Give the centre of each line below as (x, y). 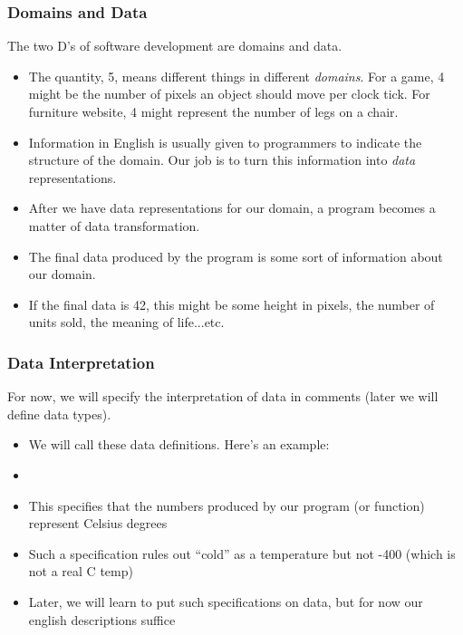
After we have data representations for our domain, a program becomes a (232, 208)
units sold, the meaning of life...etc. (126, 322)
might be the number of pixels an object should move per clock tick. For (229, 94)
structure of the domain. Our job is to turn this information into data (222, 160)
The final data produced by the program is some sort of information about (236, 256)
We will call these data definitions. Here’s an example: (179, 444)
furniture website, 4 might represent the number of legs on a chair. (213, 111)
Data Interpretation (81, 362)
